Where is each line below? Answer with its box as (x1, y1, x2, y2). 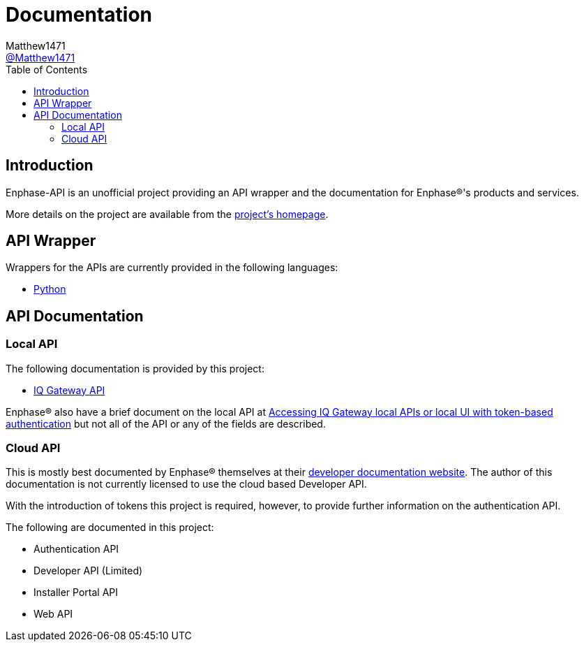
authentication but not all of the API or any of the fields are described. (6, 417, 326, 430)
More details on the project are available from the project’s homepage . (6, 208, 329, 220)
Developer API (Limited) (33, 565, 143, 577)
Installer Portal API (33, 586, 119, 599)
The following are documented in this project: (6, 521, 214, 534)
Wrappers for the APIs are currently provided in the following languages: (6, 261, 338, 274)
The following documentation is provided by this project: (6, 362, 264, 375)
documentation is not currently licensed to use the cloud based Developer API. (6, 478, 367, 490)
